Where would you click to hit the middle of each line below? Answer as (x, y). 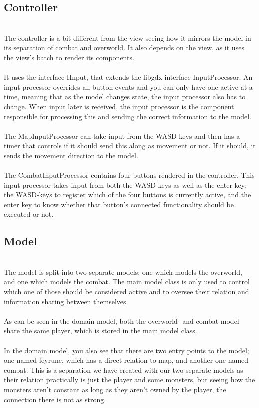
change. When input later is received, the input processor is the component (119, 106)
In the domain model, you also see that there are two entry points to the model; (127, 350)
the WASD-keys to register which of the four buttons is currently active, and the (128, 195)
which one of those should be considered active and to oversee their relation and (127, 292)
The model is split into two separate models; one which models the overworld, (123, 272)
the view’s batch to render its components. (69, 57)
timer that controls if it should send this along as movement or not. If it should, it (130, 146)
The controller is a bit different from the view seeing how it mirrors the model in (128, 38)
